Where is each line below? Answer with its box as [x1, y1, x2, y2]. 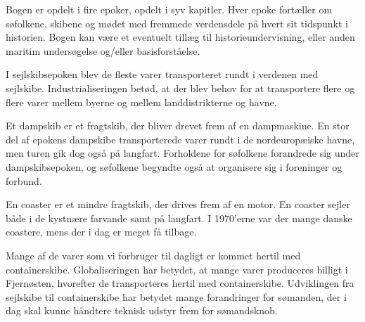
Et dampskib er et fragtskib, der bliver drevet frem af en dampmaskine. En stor [6, 118, 350, 133]
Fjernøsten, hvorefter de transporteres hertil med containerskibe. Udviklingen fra [6, 276, 354, 290]
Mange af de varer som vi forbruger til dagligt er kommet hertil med [6, 247, 301, 262]
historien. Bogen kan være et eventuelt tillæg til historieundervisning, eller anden [6, 30, 355, 44]
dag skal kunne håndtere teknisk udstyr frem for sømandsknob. [6, 303, 278, 318]
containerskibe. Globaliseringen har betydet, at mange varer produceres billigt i [6, 262, 348, 276]
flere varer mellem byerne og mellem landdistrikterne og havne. [6, 94, 277, 109]
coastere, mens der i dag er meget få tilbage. [6, 224, 197, 239]
